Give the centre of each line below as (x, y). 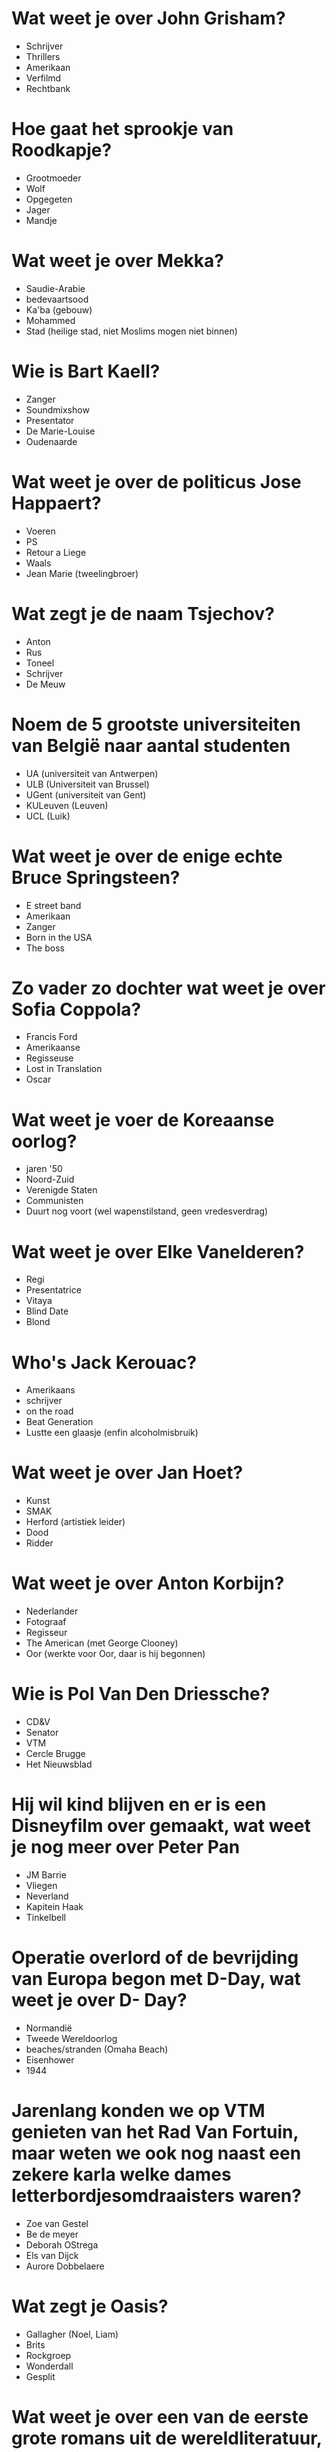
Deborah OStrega (62, 2244)
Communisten (54, 1201)
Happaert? (56, 503)
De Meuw (45, 684)
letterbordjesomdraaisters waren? (156, 2196)
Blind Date (47, 1311)
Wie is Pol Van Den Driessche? (141, 1694)
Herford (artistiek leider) (75, 1522)
